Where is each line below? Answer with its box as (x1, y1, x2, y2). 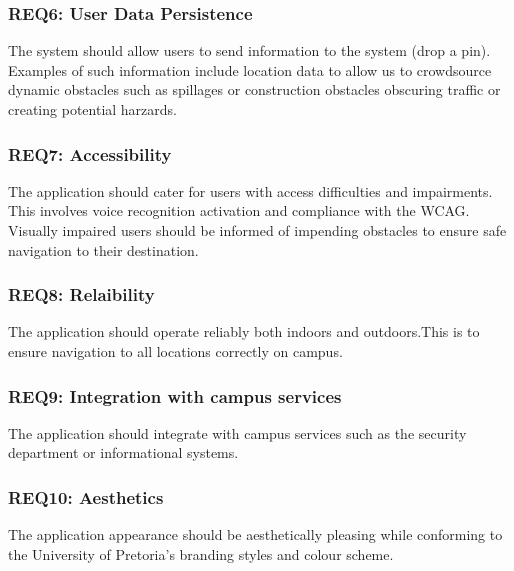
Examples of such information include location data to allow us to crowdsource (8, 59, 492, 80)
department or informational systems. (8, 442, 239, 463)
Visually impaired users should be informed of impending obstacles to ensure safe (8, 220, 507, 240)
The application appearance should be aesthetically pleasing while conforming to (8, 524, 503, 545)
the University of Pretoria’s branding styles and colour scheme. (8, 543, 394, 564)
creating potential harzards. (8, 99, 177, 119)
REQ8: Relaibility (8, 282, 155, 307)
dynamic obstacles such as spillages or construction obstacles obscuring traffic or (8, 79, 501, 100)
